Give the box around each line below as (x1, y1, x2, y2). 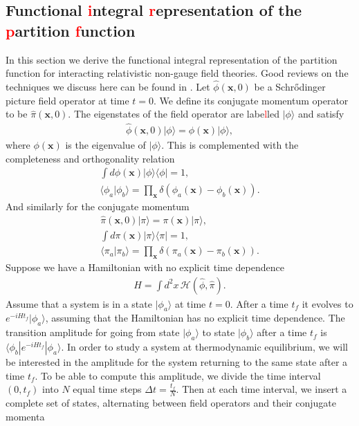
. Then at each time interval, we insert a (176, 382, 347, 396)
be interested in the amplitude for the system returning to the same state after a (6, 355, 348, 369)
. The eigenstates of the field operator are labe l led (68, 106, 279, 121)
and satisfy (297, 106, 344, 121)
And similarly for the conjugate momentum (6, 199, 190, 214)
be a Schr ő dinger (254, 80, 326, 93)
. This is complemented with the (161, 138, 299, 152)
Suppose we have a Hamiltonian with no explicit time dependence (6, 259, 284, 274)
